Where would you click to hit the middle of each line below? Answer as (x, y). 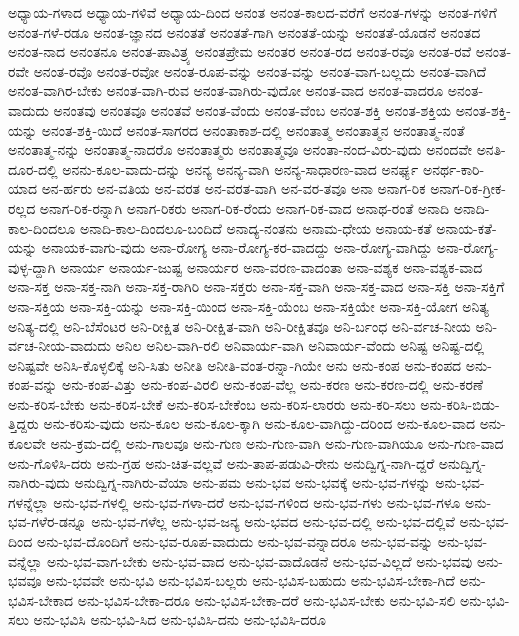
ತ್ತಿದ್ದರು (23, 423)
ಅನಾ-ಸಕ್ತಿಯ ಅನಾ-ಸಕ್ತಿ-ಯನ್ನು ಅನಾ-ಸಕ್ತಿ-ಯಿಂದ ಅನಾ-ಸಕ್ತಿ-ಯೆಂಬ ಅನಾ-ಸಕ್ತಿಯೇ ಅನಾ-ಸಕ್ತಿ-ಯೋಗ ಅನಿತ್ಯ (248, 305)
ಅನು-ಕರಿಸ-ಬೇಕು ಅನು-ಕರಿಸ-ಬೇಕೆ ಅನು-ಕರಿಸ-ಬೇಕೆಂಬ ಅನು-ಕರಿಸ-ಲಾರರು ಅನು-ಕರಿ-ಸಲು (212, 403)
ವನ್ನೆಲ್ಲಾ (25, 560)
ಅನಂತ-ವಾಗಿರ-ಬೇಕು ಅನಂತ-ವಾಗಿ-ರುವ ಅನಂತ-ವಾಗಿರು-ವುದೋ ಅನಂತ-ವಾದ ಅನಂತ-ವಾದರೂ (226, 90)
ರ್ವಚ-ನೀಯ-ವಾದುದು (59, 345)
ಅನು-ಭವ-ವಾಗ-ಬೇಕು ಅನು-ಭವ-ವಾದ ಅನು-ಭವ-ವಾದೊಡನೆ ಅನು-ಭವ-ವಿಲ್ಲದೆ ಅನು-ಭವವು (260, 560)
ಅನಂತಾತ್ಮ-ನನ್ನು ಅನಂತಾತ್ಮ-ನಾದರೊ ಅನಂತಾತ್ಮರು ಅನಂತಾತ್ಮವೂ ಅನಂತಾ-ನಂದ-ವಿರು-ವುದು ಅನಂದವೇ (240, 149)
